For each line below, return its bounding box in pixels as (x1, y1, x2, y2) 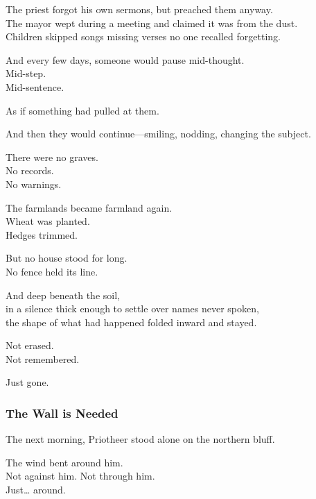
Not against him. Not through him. (6, 468, 155, 483)
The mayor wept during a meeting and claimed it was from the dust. (6, 15, 298, 30)
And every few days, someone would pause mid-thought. (6, 52, 245, 67)
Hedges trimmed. (6, 227, 78, 242)
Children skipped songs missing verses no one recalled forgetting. (6, 29, 281, 44)
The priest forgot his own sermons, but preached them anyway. (6, 2, 273, 16)
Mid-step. (6, 66, 46, 81)
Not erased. (6, 338, 54, 353)
